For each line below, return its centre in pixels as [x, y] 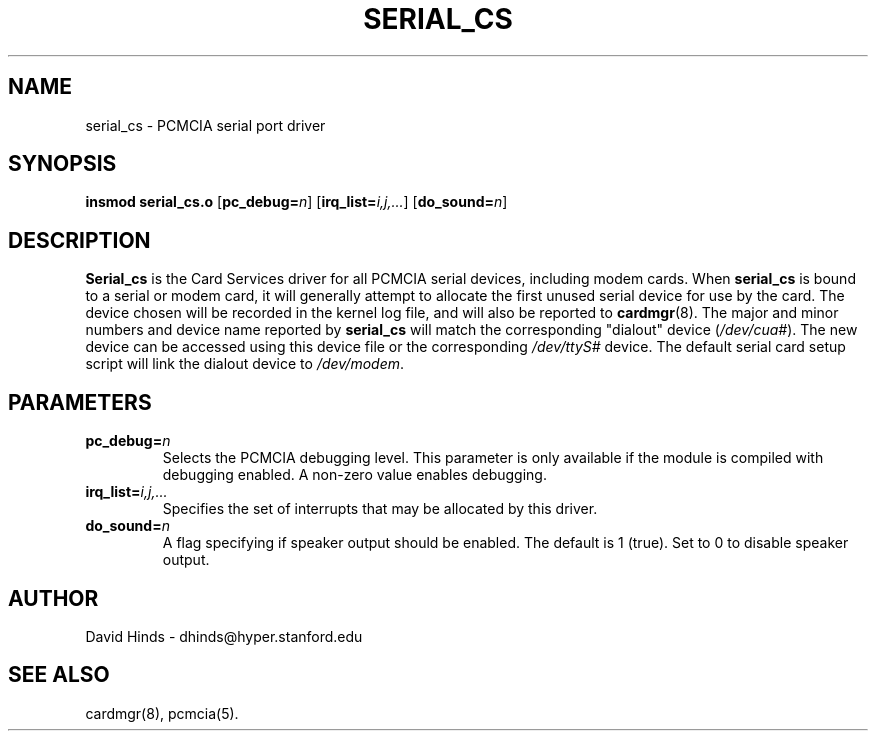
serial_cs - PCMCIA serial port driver [205, 125]
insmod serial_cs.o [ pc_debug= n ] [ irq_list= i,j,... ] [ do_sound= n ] [296, 202]
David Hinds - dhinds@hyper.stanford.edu [224, 636]
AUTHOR [53, 598]
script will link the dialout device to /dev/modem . [245, 364]
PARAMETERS [80, 402]
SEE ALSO [59, 675]
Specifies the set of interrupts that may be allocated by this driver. [380, 509]
